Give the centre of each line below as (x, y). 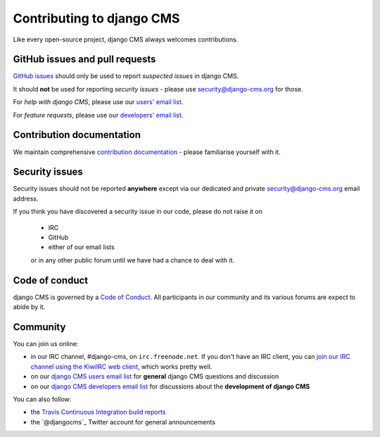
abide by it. (29, 307)
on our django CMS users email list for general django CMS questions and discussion (155, 376)
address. (26, 198)
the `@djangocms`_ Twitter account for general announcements (123, 422)
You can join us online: (46, 343)
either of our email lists (82, 247)
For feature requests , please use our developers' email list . (98, 115)
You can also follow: (42, 399)
